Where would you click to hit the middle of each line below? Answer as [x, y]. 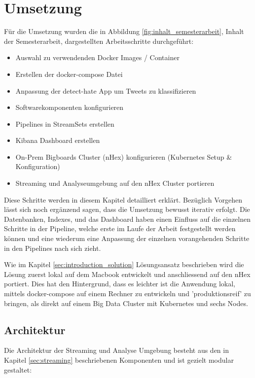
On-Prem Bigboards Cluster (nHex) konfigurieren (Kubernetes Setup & [124, 156]
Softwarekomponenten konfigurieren [70, 107]
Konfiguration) [38, 166]
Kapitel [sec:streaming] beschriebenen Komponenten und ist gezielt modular [119, 360]
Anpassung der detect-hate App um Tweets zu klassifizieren [106, 90]
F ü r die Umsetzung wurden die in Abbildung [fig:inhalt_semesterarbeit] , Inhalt [124, 31]
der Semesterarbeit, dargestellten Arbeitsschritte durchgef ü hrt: [99, 41]
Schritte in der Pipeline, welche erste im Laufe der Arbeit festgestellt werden [120, 228]
